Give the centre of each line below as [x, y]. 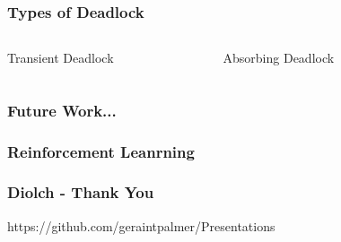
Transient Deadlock [61, 58]
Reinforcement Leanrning [101, 151]
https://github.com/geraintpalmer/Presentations [141, 225]
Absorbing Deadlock [279, 58]
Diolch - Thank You [81, 192]
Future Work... [62, 110]
